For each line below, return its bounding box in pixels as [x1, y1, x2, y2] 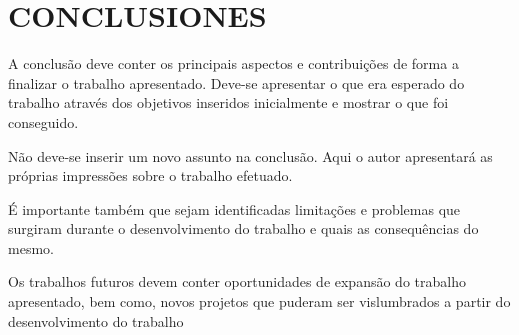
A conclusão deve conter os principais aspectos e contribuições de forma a [8, 53, 459, 74]
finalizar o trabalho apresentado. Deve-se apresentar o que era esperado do [8, 72, 465, 93]
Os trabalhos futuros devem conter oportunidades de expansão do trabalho [8, 271, 466, 292]
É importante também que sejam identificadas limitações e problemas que [8, 198, 461, 219]
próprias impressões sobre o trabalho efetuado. [8, 165, 293, 186]
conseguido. [8, 111, 79, 132]
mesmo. [8, 237, 54, 258]
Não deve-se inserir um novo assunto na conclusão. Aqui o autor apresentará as [8, 145, 493, 166]
